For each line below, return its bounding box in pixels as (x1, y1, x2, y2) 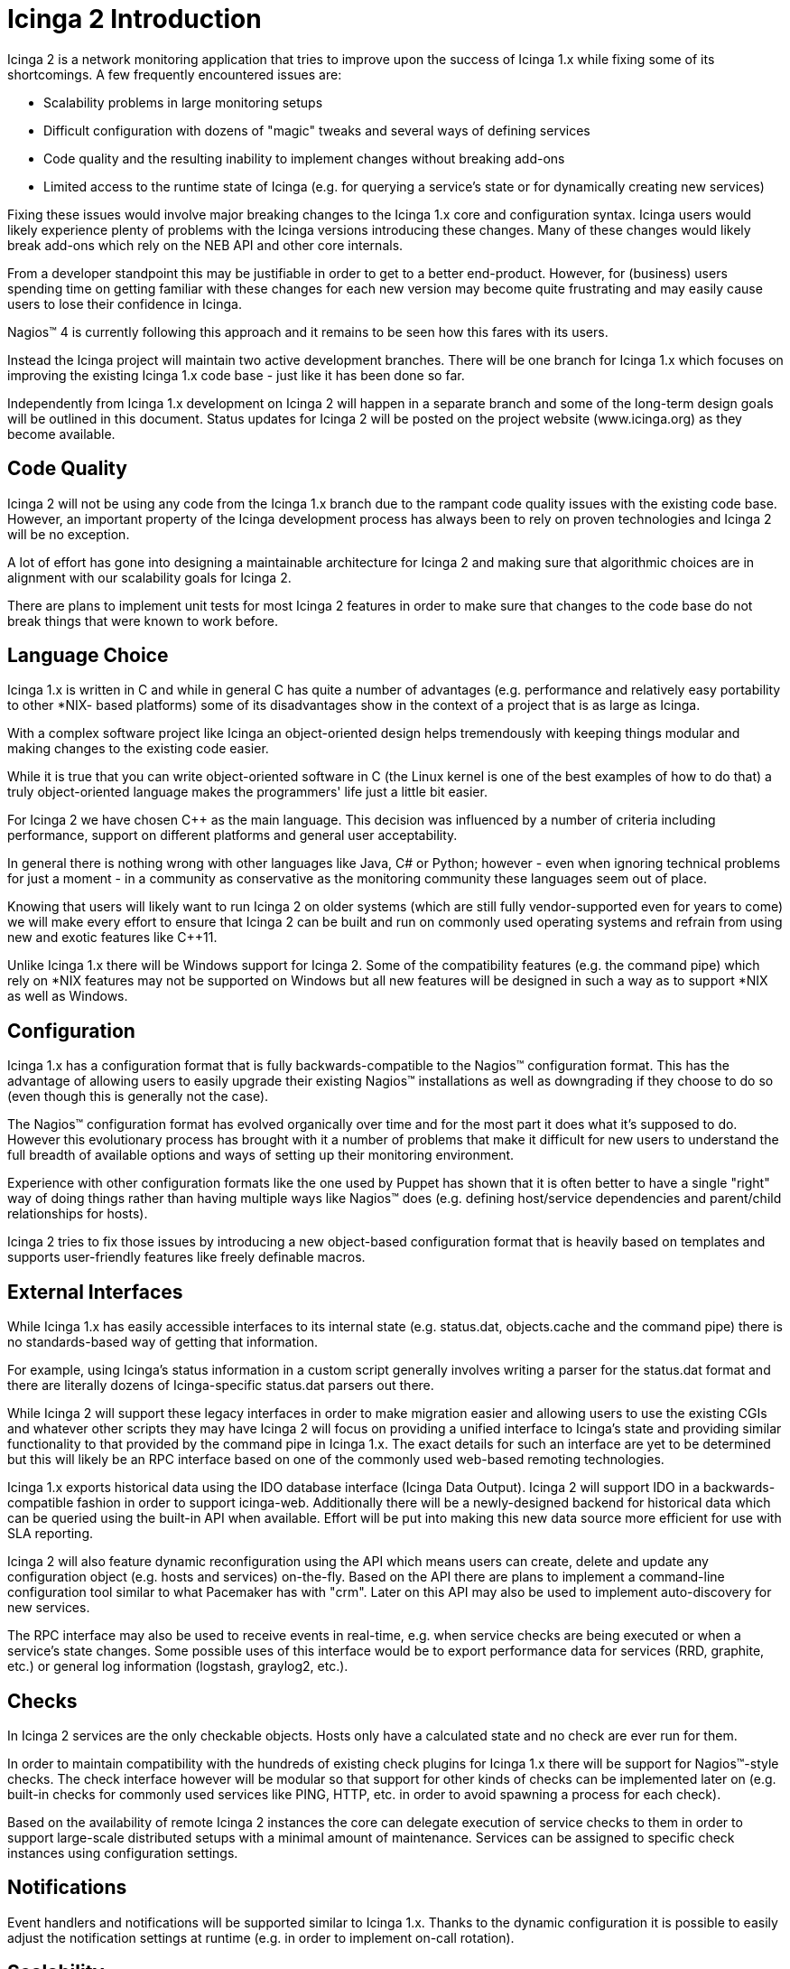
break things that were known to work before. (7, 612, 278, 629)
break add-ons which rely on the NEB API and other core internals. (7, 237, 404, 253)
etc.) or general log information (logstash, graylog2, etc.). (7, 1658, 349, 1675)
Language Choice (7, 644, 169, 667)
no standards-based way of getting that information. (7, 1334, 319, 1350)
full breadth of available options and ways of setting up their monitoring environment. (7, 1147, 515, 1163)
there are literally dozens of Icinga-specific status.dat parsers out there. (7, 1377, 434, 1394)
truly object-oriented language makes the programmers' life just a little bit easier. (7, 784, 488, 800)
